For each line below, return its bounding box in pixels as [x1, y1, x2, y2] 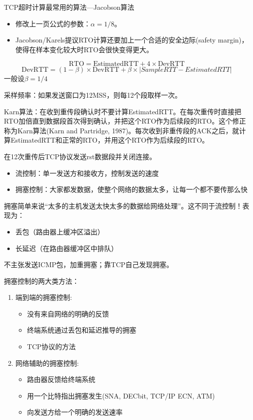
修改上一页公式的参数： [15, 18, 91, 28]
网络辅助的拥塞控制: [15, 357, 79, 368]
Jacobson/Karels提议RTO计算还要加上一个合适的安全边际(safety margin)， [15, 35, 249, 45]
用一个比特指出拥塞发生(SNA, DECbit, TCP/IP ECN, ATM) [27, 390, 215, 400]
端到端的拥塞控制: [15, 292, 72, 302]
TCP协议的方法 [27, 341, 76, 352]
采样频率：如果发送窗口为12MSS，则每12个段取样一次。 [4, 89, 182, 100]
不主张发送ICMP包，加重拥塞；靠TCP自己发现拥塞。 [4, 259, 174, 270]
